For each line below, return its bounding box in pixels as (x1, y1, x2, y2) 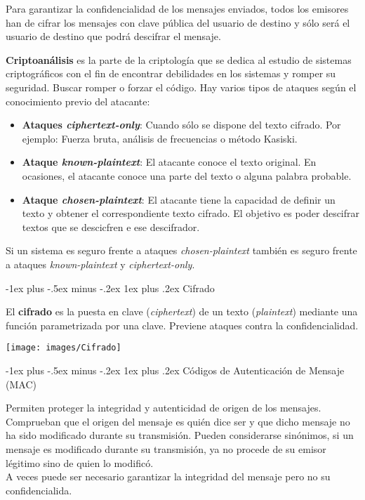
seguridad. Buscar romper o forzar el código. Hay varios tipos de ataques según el (6, 79, 357, 94)
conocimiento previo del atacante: (6, 93, 150, 108)
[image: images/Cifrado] (6, 343, 121, 353)
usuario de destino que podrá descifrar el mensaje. (6, 29, 221, 44)
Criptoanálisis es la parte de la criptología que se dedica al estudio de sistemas (6, 52, 352, 67)
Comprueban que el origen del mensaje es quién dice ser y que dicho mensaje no (6, 414, 350, 428)
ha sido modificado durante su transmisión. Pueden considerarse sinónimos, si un (6, 428, 354, 442)
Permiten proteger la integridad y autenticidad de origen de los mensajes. (6, 400, 321, 415)
